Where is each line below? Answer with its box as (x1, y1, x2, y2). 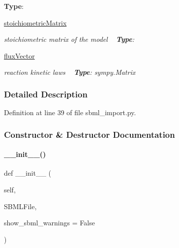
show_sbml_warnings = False (4, 217, 95, 228)
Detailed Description (4, 88, 88, 100)
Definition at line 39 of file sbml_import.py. (4, 107, 136, 118)
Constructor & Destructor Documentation (4, 128, 175, 140)
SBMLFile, (4, 201, 37, 211)
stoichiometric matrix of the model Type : (4, 34, 135, 44)
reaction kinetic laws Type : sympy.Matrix (4, 67, 136, 77)
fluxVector (4, 50, 35, 61)
